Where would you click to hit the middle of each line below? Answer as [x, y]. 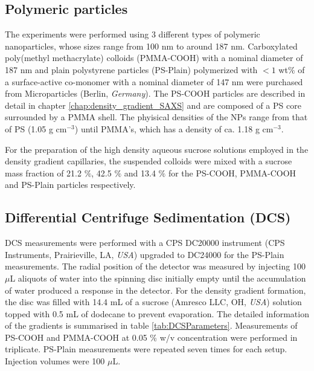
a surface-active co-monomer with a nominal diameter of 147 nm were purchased [154, 81]
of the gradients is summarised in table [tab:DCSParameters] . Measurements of [151, 325]
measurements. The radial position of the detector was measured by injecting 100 [155, 266]
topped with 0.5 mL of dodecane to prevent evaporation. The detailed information [157, 313]
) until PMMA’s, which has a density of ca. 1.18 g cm [174, 128]
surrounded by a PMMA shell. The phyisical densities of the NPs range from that [156, 117]
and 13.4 [140, 173]
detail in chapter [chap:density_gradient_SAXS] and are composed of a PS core [153, 105]
